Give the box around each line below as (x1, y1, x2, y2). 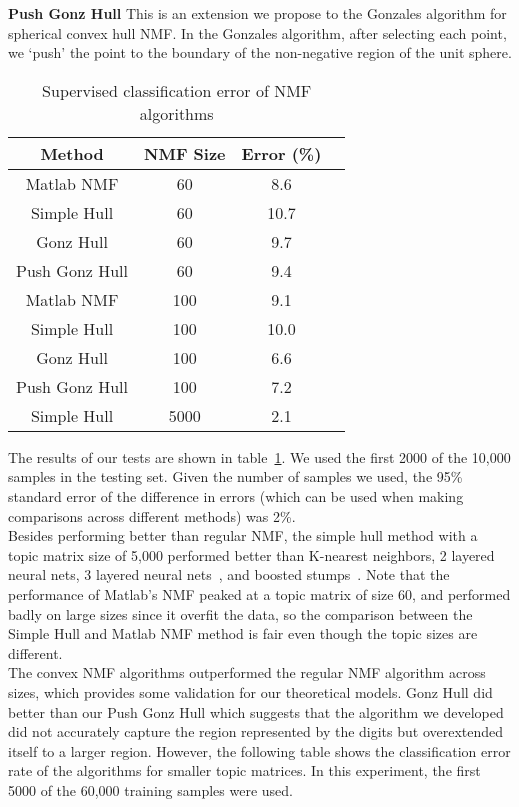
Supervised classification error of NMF (42, 78, 312, 102)
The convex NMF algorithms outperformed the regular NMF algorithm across (8, 662, 486, 683)
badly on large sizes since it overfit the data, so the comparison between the (8, 603, 473, 624)
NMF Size (144, 141, 226, 165)
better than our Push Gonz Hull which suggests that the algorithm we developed (8, 701, 504, 722)
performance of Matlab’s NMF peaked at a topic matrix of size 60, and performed (8, 583, 511, 604)
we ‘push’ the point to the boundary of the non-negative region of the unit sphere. (8, 42, 512, 63)
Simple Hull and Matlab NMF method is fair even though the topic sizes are (8, 623, 478, 644)
